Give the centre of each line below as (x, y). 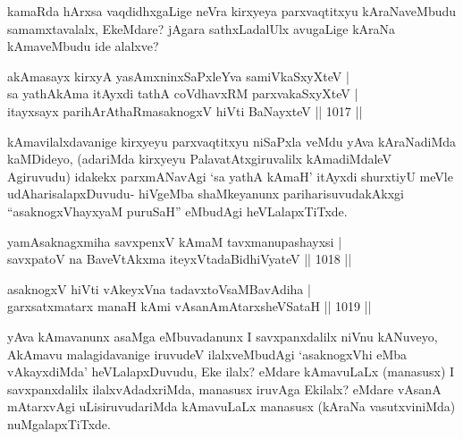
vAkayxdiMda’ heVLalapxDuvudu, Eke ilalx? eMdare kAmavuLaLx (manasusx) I (231, 371)
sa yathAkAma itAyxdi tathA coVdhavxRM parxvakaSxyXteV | (183, 93)
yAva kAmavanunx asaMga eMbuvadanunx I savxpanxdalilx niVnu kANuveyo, (223, 336)
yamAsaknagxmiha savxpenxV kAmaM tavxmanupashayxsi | (175, 241)
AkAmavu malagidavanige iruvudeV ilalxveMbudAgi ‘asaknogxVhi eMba (207, 354)
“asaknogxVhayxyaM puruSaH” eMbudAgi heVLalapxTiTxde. (177, 211)
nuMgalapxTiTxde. (59, 423)
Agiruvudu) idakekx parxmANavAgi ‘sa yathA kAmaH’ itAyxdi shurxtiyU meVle (230, 176)
